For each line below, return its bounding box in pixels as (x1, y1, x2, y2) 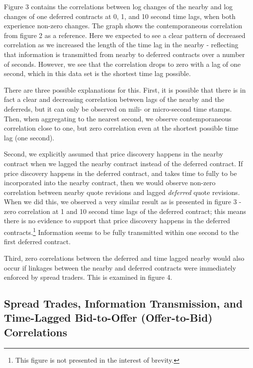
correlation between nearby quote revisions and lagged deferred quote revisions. (4, 187, 240, 197)
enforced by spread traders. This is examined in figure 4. (4, 272, 172, 282)
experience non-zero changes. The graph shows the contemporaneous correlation (4, 20, 242, 31)
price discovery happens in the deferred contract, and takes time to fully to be (4, 168, 237, 178)
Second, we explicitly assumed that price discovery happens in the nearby (4, 149, 223, 159)
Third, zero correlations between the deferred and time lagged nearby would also (4, 252, 244, 263)
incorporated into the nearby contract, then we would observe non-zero (4, 177, 216, 188)
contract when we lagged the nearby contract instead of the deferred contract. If (4, 158, 243, 168)
